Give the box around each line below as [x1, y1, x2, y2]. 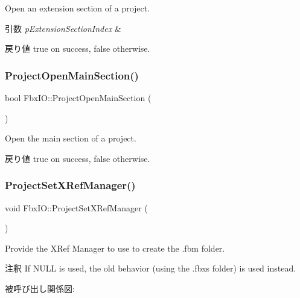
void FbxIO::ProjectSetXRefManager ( [5, 201, 148, 214]
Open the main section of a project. [5, 132, 136, 144]
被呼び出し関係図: [5, 282, 75, 294]
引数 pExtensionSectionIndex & [5, 22, 121, 34]
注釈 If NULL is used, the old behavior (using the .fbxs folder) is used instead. [5, 262, 296, 275]
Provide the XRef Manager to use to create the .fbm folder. [5, 241, 225, 254]
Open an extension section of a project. [5, 2, 150, 14]
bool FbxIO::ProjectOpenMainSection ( [5, 92, 152, 104]
